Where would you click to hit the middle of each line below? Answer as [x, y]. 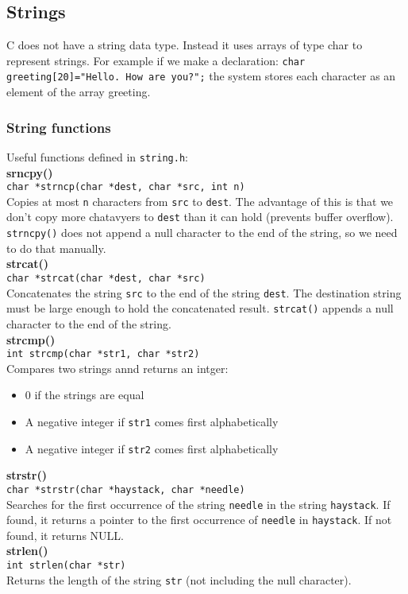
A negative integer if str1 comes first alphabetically [152, 421]
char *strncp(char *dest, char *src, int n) [126, 187]
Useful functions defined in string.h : [97, 156]
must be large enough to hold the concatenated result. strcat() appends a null [200, 308]
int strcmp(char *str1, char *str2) [103, 354]
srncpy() [30, 172]
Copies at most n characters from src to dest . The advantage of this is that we [200, 201]
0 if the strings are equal [85, 395]
